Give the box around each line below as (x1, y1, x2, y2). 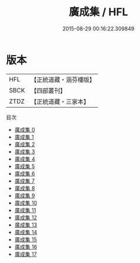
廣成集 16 (14, 243, 37, 250)
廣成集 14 (14, 228, 37, 235)
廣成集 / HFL (69, 5, 128, 19)
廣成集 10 (14, 199, 37, 206)
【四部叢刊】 (30, 86, 66, 94)
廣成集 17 (14, 250, 37, 258)
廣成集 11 (14, 206, 36, 214)
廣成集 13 (14, 221, 37, 228)
